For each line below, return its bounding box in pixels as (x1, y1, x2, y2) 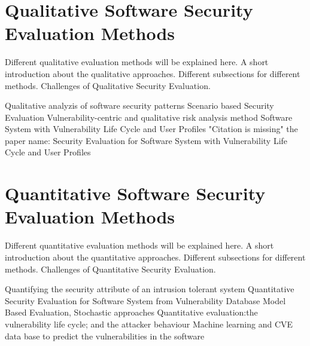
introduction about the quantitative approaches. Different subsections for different (5, 250, 306, 263)
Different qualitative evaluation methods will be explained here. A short (5, 56, 269, 68)
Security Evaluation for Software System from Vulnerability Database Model (5, 294, 286, 307)
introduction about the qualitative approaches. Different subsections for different (5, 67, 300, 79)
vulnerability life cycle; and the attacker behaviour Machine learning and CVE (5, 317, 293, 330)
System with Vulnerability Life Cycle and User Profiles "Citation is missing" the (5, 123, 298, 135)
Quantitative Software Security (5, 181, 266, 206)
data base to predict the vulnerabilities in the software (5, 329, 205, 342)
